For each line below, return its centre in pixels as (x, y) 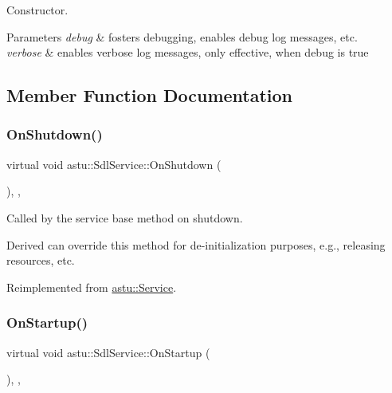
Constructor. (37, 10)
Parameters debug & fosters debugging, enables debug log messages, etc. (182, 36)
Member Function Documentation (150, 95)
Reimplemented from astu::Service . (92, 287)
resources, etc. (41, 260)
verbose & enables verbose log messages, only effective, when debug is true (188, 52)
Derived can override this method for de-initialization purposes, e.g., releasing (196, 244)
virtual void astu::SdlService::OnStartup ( (108, 352)
